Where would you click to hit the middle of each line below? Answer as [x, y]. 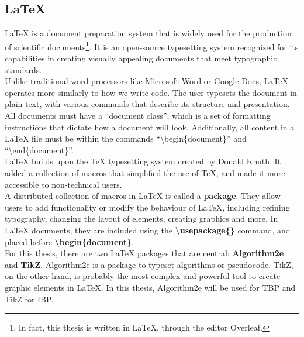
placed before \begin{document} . [69, 241]
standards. [23, 69]
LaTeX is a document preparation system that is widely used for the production [148, 33]
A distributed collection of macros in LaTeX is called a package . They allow [143, 196]
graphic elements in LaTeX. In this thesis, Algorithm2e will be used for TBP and [150, 287]
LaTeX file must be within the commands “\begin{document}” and [126, 138]
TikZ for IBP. [29, 299]
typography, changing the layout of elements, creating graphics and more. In [141, 219]
